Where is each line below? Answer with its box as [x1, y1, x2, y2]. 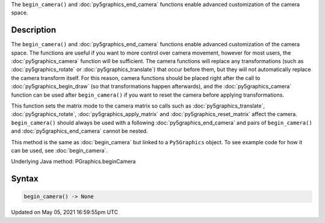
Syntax [11, 174, 39, 184]
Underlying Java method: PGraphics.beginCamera [11, 158, 136, 165]
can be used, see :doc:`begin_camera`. [11, 147, 108, 154]
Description [11, 25, 57, 35]
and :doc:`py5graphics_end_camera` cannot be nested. [11, 127, 148, 135]
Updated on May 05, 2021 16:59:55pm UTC [11, 209, 119, 216]
